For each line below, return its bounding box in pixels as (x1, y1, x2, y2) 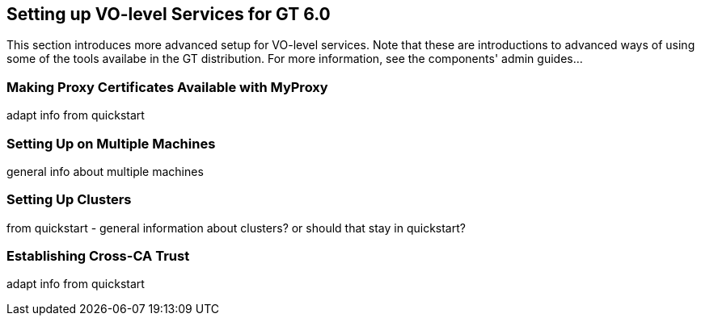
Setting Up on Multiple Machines (6, 135, 216, 152)
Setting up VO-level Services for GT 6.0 (6, 4, 331, 24)
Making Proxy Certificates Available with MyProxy (6, 78, 328, 95)
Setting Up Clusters (6, 191, 132, 208)
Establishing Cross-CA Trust (6, 248, 190, 265)
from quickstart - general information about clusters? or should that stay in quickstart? (6, 220, 466, 235)
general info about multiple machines (6, 164, 204, 178)
